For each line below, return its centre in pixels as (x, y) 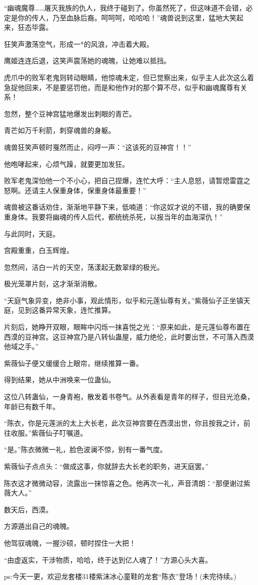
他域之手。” (21, 346)
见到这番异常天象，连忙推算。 (66, 310)
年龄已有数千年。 (32, 406)
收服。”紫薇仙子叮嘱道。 (49, 432)
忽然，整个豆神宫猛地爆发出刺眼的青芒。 (70, 113)
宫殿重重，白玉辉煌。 (39, 250)
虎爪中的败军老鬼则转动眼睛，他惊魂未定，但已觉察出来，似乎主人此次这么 (126, 77)
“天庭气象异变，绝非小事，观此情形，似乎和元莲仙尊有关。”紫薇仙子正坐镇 (124, 300)
